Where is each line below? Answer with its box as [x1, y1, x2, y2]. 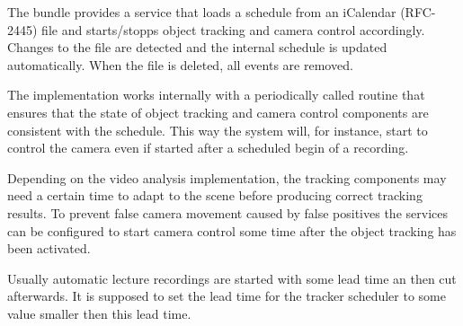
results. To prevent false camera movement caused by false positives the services [7, 203, 448, 222]
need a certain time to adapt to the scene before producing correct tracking [7, 186, 423, 205]
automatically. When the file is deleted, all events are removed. [7, 55, 353, 74]
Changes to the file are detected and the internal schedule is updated [7, 38, 387, 57]
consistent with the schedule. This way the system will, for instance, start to [7, 120, 428, 139]
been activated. [7, 239, 91, 258]
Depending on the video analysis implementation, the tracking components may [7, 168, 447, 187]
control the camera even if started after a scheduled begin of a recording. [7, 138, 409, 157]
